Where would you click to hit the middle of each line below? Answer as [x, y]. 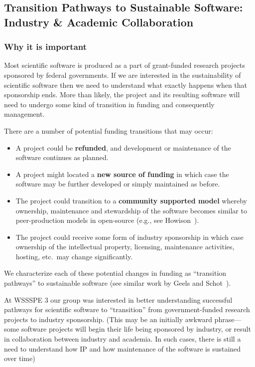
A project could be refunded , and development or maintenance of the [123, 147]
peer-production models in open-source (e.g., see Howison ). [107, 220]
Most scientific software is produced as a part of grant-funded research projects [125, 65]
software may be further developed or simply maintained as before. [118, 184]
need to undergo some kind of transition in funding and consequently [109, 104]
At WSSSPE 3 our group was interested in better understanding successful [118, 299]
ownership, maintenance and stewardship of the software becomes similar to [131, 210]
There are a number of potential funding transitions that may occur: [109, 130]
